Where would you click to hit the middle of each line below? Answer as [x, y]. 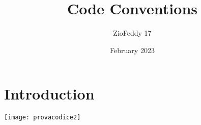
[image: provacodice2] [42, 118]
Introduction [49, 94]
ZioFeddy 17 [132, 33]
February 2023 [132, 50]
